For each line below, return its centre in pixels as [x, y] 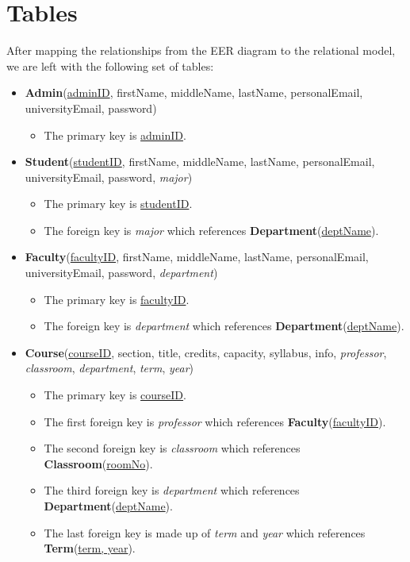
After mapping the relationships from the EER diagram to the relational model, [201, 50]
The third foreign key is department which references [172, 490]
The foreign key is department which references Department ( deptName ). [224, 326]
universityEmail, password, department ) [121, 273]
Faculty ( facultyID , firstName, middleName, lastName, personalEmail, [197, 257]
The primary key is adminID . [115, 135]
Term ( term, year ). [90, 548]
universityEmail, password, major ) [109, 177]
